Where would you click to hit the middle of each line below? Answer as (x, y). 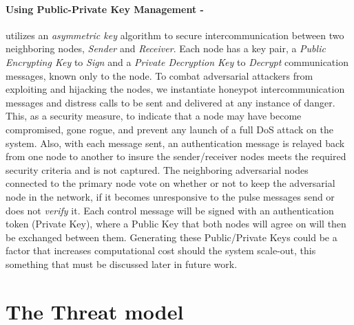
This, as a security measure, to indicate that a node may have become (154, 116)
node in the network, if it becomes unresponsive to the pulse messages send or (170, 196)
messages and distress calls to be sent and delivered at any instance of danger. (170, 102)
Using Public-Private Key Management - (105, 9)
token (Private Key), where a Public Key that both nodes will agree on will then (176, 224)
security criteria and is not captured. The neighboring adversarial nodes (157, 169)
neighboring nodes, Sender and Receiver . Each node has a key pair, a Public (166, 48)
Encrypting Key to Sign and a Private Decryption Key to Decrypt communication (177, 61)
